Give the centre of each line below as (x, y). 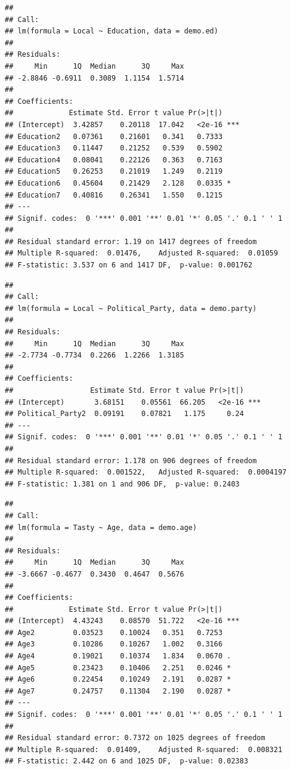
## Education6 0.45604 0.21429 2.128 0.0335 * (118, 183)
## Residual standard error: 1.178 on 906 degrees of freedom (131, 461)
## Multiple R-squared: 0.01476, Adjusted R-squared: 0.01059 (142, 253)
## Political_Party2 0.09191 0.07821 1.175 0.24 (124, 414)
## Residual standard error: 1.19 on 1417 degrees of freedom (131, 241)
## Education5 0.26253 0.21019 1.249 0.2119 (114, 172)
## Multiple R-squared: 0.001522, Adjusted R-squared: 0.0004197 (146, 472)
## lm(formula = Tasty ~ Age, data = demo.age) (101, 527)
